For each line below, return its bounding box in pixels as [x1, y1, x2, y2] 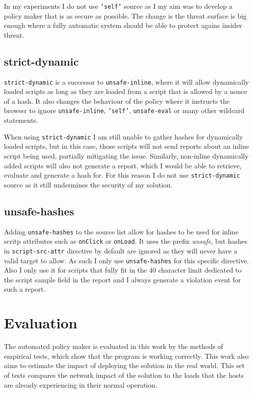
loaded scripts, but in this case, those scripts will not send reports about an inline [4, 141, 249, 151]
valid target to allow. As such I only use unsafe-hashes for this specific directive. [4, 255, 249, 265]
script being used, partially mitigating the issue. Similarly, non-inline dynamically [4, 150, 249, 161]
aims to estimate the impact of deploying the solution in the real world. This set [4, 360, 245, 370]
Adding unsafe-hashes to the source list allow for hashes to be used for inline [4, 226, 239, 236]
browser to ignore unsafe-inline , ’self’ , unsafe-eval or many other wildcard [4, 105, 245, 116]
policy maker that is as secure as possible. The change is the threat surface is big [4, 10, 247, 21]
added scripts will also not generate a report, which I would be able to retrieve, [4, 160, 242, 170]
